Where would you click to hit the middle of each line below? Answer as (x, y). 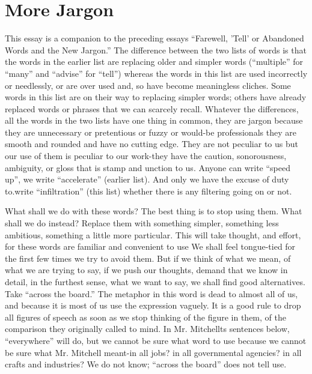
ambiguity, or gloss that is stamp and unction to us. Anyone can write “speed (148, 167)
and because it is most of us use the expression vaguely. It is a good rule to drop (153, 305)
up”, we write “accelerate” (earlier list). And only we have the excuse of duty (147, 179)
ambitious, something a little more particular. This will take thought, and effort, (153, 234)
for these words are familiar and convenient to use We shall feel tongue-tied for (150, 246)
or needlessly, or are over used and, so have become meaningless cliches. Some (148, 85)
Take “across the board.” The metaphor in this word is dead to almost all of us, (151, 293)
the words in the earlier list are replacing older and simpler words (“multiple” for (154, 62)
